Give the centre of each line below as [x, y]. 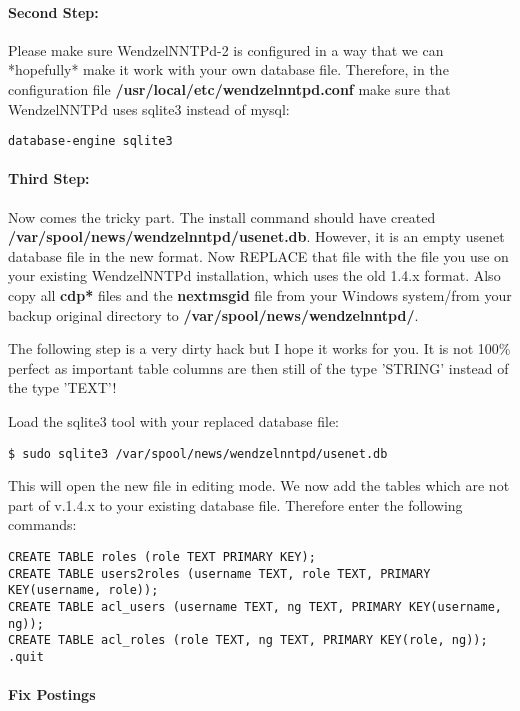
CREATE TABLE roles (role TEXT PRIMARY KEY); [162, 557]
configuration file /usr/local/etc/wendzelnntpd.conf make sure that [229, 88]
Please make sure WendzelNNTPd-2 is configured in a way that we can [226, 49]
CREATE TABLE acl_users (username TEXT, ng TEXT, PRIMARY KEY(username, [255, 606]
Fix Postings [52, 694]
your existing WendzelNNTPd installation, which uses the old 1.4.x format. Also [254, 275]
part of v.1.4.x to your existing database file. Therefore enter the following [235, 504]
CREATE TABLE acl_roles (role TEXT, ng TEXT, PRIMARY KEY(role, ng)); [248, 640]
